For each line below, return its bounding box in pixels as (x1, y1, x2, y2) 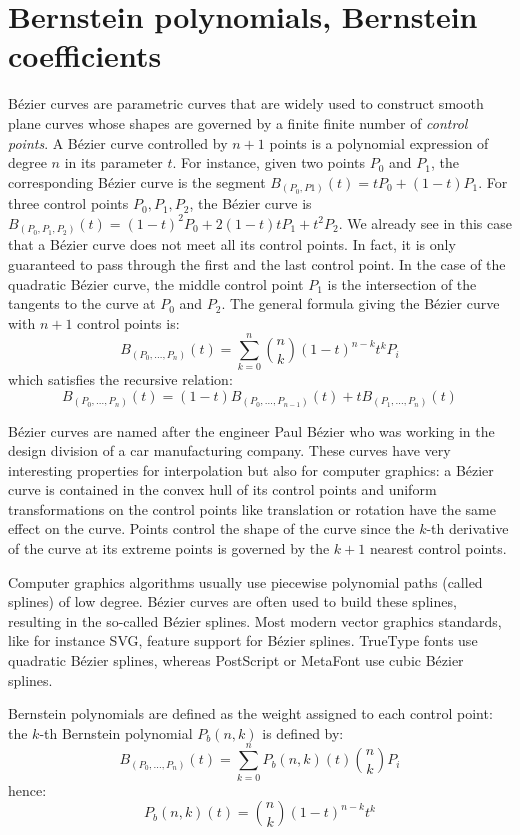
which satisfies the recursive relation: (8, 369, 233, 390)
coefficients (8, 35, 162, 76)
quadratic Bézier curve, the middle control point (8, 273, 304, 294)
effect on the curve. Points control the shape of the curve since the (8, 518, 415, 539)
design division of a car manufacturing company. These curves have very (8, 440, 451, 461)
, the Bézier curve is (189, 193, 312, 214)
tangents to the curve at (8, 293, 156, 314)
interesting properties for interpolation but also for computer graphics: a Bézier (8, 459, 494, 480)
